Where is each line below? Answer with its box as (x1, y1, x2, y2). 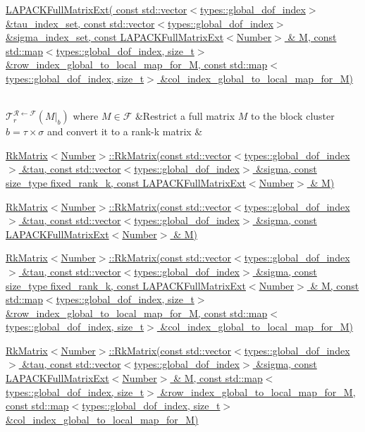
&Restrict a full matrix (135, 109, 235, 123)
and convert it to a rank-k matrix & (47, 124, 203, 139)
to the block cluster (251, 109, 335, 123)
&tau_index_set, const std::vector (6, 16, 155, 30)
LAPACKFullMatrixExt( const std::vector (6, 2, 187, 16)
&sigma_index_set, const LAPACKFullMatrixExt (6, 30, 224, 44)
